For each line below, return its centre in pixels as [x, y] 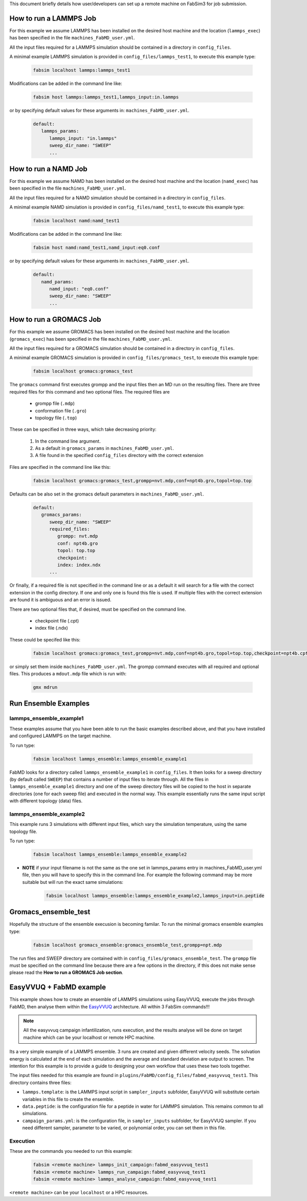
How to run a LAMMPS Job [53, 18]
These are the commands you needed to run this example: [71, 1151]
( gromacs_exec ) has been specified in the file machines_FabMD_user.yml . [91, 339]
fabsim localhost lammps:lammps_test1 [82, 70]
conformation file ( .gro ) [61, 410]
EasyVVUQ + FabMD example [58, 987]
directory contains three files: [40, 1082]
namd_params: [58, 282]
